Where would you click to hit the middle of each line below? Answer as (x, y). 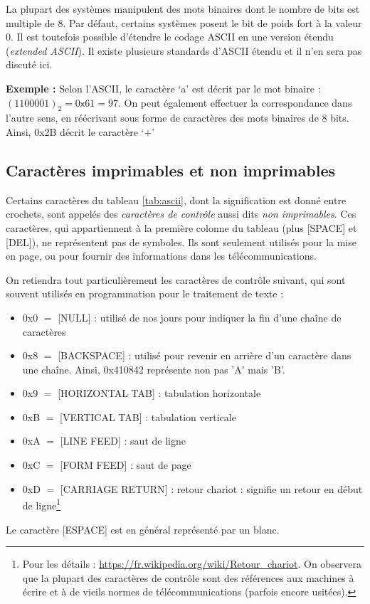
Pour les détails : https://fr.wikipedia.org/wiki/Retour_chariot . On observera (192, 564)
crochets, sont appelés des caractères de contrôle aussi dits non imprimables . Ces (181, 214)
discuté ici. (29, 64)
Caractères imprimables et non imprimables (171, 170)
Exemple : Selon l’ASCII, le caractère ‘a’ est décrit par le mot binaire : (163, 88)
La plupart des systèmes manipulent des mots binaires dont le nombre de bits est (183, 9)
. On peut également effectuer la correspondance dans (235, 102)
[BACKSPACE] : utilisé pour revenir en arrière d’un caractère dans (205, 355)
